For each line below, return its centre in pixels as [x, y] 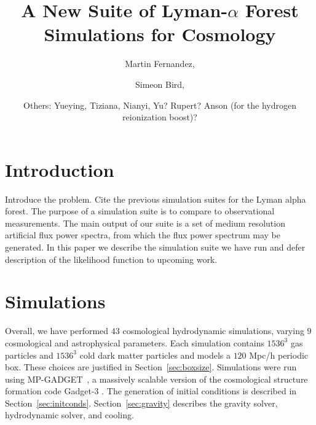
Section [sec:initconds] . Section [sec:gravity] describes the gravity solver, [141, 403]
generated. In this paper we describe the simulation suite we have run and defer [155, 247]
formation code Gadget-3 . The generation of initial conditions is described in [151, 391]
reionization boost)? [160, 117]
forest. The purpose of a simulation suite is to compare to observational [140, 211]
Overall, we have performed [57, 331]
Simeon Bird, [160, 84]
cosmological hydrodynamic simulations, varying [213, 331]
